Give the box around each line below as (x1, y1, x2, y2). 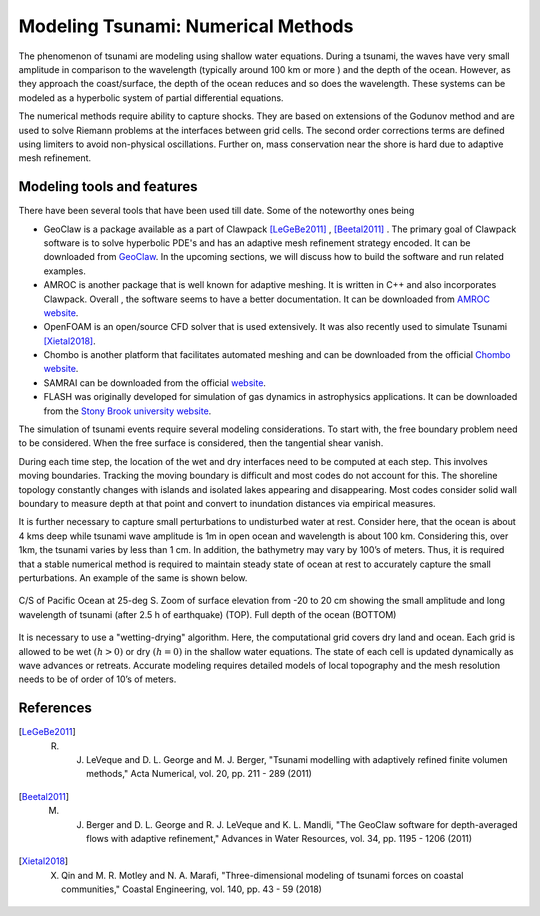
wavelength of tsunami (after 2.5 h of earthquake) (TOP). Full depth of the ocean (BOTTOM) (18, 608, 397, 620)
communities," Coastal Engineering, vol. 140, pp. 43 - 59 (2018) (61, 883, 322, 895)
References (18, 700, 92, 717)
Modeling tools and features (18, 178, 198, 195)
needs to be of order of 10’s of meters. (18, 673, 177, 685)
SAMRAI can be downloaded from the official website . (43, 376, 267, 389)
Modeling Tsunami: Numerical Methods (18, 15, 354, 37)
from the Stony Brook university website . (43, 405, 212, 417)
